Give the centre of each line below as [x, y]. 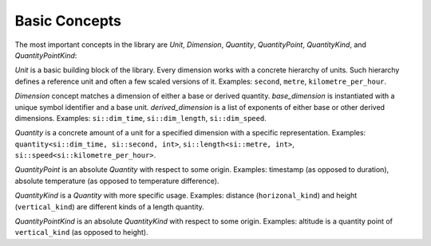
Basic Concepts [68, 21]
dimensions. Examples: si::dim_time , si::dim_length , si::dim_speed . [140, 118]
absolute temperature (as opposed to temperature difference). [117, 181]
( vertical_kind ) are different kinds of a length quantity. [110, 206]
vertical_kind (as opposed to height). [81, 232]
